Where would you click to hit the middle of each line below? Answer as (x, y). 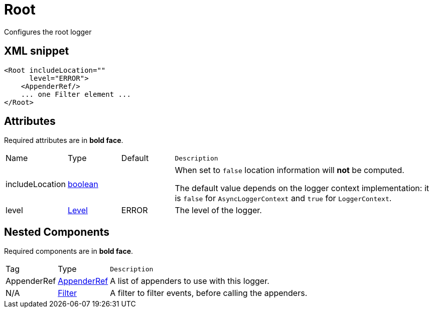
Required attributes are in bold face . (64, 140)
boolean (83, 184)
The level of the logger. (218, 210)
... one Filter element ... (76, 94)
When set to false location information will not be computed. (290, 170)
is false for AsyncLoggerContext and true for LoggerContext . (283, 198)
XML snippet (37, 51)
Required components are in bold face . (69, 251)
